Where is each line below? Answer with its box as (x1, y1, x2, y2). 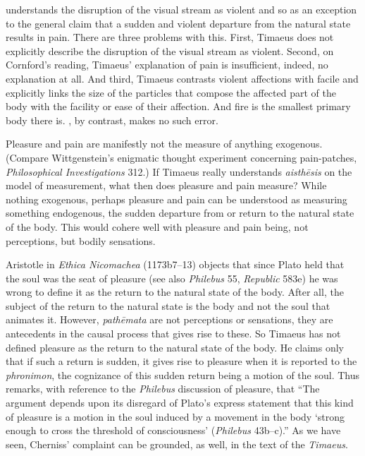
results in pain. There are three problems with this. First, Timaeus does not (6, 30, 334, 44)
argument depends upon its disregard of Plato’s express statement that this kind (6, 395, 354, 410)
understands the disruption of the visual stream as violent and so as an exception (6, 2, 357, 16)
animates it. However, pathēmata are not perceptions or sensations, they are (6, 312, 333, 327)
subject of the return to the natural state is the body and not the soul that (6, 298, 330, 313)
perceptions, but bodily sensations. (6, 233, 156, 248)
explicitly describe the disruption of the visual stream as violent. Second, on (6, 43, 334, 58)
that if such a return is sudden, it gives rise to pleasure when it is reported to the (6, 354, 357, 368)
